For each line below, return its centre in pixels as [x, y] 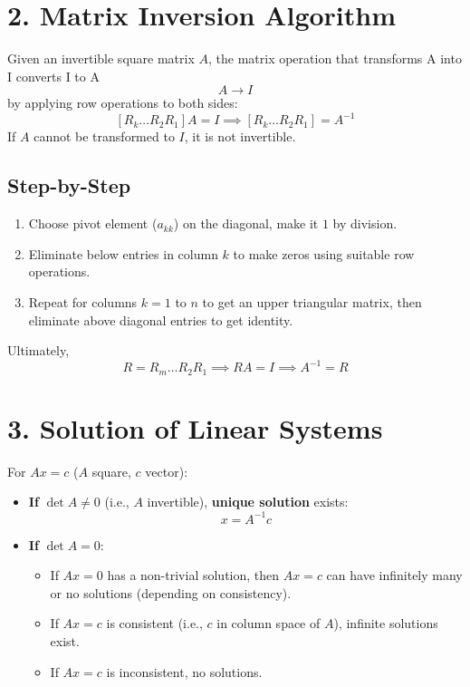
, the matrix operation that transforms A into [335, 58]
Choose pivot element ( [93, 223]
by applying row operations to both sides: [123, 103]
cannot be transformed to [104, 136]
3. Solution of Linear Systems [195, 427]
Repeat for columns [83, 301]
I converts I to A [53, 76]
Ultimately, [38, 350]
